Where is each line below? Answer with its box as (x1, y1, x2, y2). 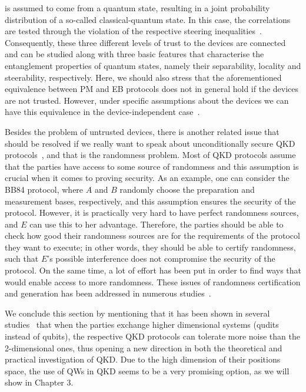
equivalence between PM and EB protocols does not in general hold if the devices (5, 83, 299, 95)
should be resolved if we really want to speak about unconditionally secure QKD (5, 137, 295, 149)
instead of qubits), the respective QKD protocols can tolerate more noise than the (5, 330, 300, 342)
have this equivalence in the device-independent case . (5, 106, 200, 118)
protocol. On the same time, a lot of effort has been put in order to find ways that (5, 264, 301, 276)
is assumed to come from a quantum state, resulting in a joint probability (5, 2, 270, 14)
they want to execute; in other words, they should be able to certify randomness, (5, 241, 296, 253)
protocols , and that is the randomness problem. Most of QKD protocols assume (5, 149, 296, 161)
